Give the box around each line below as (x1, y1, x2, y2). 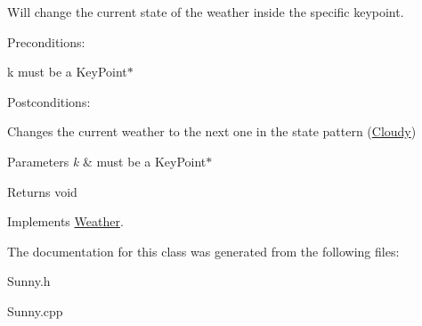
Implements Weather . (7, 212, 124, 231)
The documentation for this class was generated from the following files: (7, 241, 400, 260)
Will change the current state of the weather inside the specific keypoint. (7, 3, 404, 20)
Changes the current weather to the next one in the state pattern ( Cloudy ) (7, 122, 417, 141)
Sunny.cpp (7, 301, 63, 320)
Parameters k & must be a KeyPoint (7, 151, 207, 170)
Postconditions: (7, 92, 91, 110)
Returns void (7, 182, 77, 200)
